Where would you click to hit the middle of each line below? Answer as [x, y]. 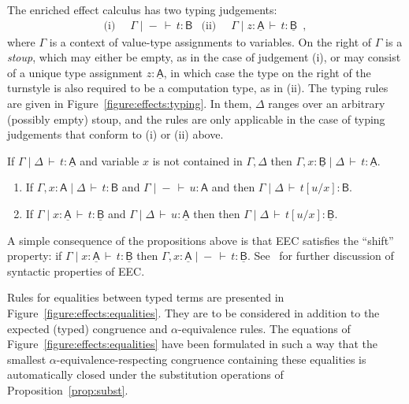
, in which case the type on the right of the [267, 72]
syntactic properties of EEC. [76, 271]
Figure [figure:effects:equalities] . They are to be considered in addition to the [193, 312]
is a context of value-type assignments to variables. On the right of [210, 41]
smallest [27, 359]
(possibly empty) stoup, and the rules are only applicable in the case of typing [196, 119]
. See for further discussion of [320, 256]
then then [217, 213]
